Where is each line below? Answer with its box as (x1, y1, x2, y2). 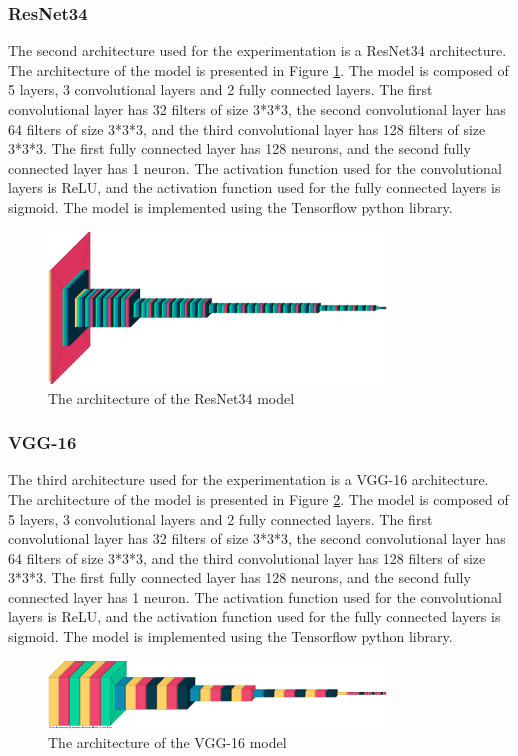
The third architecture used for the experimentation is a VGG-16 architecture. (8, 469, 489, 490)
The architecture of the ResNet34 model (48, 387, 295, 408)
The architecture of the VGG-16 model (48, 732, 287, 753)
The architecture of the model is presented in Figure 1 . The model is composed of (8, 59, 509, 80)
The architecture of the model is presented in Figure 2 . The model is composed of (8, 488, 509, 509)
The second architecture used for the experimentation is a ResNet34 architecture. (8, 40, 507, 61)
